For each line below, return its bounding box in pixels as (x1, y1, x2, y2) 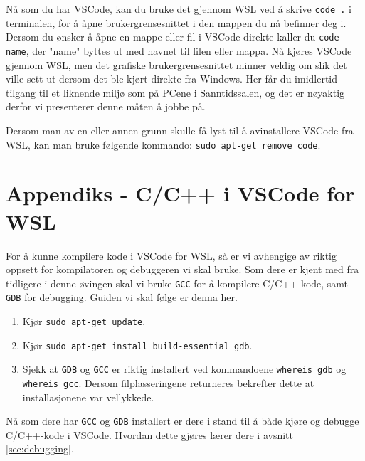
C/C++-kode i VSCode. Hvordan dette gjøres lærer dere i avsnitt (6, 427, 294, 442)
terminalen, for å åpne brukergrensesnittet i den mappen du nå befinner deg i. (6, 15, 347, 30)
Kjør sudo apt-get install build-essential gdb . (22, 337, 253, 352)
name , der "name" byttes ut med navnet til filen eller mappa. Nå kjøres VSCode (6, 43, 352, 58)
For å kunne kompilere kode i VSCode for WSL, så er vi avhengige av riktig (6, 248, 337, 263)
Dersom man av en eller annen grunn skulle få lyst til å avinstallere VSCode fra (6, 122, 354, 137)
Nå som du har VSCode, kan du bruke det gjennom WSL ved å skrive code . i (6, 1, 351, 16)
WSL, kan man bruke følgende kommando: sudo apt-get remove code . (6, 137, 321, 152)
